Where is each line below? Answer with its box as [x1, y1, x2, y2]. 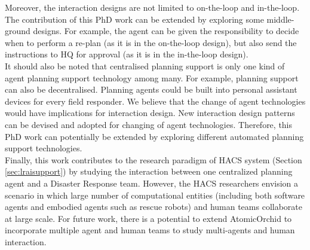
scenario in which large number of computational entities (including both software [5, 188, 305, 201]
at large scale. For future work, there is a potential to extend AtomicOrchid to [5, 212, 292, 224]
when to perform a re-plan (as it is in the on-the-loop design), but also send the [5, 36, 297, 48]
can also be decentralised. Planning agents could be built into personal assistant [5, 83, 297, 96]
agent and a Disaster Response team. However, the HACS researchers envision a [5, 176, 299, 189]
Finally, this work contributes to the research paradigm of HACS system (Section [5, 153, 302, 166]
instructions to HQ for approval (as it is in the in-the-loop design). [5, 48, 248, 60]
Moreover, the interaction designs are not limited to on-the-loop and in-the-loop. [5, 1, 300, 13]
